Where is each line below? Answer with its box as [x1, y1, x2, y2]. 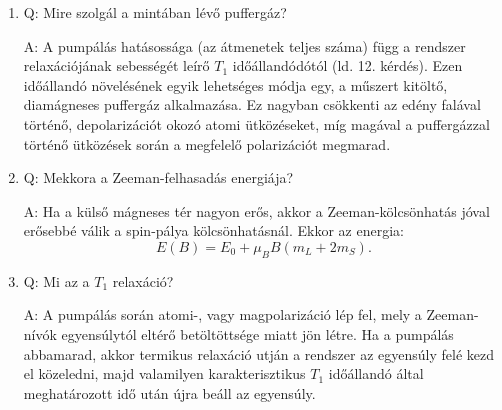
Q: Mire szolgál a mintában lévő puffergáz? [23, 2, 287, 22]
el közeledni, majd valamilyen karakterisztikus [23, 363, 306, 384]
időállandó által [328, 363, 424, 384]
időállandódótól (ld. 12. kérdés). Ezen [232, 55, 463, 76]
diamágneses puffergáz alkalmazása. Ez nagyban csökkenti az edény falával [23, 94, 481, 115]
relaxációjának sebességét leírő [23, 55, 210, 76]
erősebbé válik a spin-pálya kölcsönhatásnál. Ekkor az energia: [23, 220, 404, 241]
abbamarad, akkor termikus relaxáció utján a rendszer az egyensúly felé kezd [23, 343, 495, 364]
